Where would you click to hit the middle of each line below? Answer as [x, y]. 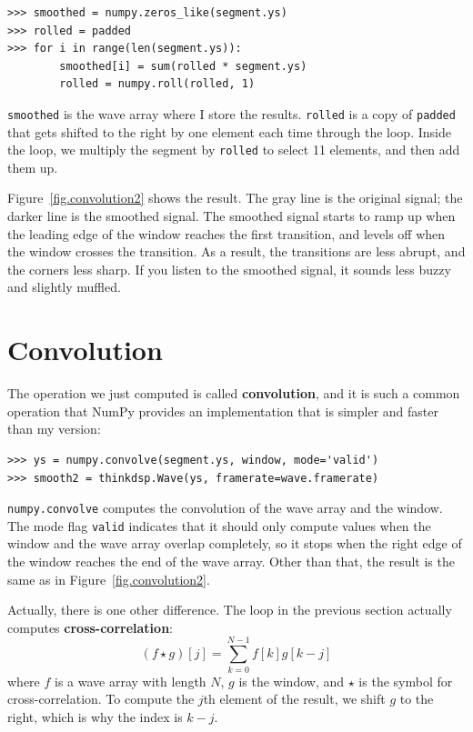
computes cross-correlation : [90, 627]
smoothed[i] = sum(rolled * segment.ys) [183, 66]
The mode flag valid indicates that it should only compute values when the [219, 525]
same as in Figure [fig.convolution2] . [109, 579]
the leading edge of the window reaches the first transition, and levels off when [226, 233]
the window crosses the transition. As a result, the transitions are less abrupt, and [236, 251]
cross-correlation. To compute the [101, 699]
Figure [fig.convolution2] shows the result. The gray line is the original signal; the [235, 198]
